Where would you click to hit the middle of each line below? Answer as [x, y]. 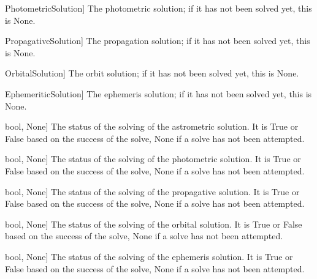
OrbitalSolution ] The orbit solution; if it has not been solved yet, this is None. [152, 73]
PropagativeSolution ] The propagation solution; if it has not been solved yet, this [158, 41]
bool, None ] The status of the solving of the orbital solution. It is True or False [154, 224]
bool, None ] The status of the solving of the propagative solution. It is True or [152, 191]
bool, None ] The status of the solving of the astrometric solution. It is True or [152, 126]
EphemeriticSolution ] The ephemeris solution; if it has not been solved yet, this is [158, 93]
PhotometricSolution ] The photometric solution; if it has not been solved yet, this [158, 8]
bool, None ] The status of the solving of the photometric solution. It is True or [153, 159]
